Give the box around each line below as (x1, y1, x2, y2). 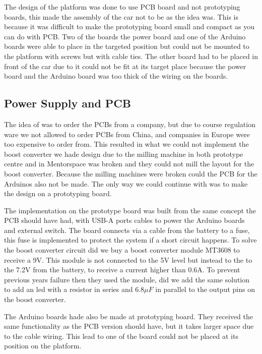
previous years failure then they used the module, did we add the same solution (4, 274, 250, 284)
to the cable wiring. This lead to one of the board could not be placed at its (4, 330, 238, 341)
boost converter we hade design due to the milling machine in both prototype (4, 148, 243, 159)
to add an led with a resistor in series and (4, 284, 133, 294)
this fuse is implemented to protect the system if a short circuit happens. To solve (4, 234, 257, 245)
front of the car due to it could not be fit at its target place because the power (4, 61, 246, 71)
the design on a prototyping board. (4, 188, 112, 199)
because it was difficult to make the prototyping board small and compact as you (4, 21, 254, 32)
